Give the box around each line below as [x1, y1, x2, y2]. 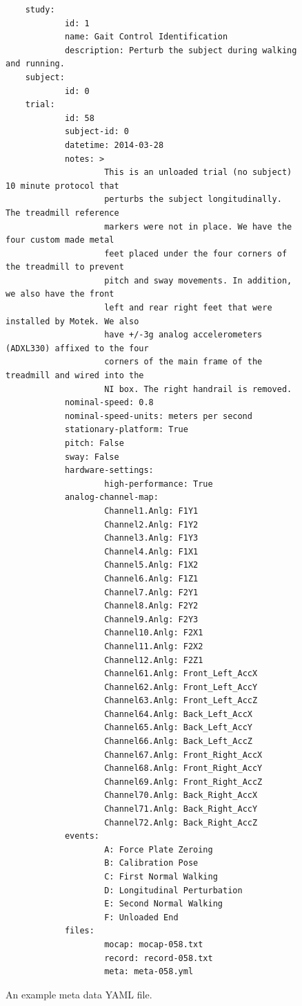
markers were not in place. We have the [104, 221, 292, 232]
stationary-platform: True [64, 425, 188, 435]
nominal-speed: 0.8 [64, 398, 154, 408]
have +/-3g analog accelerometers [104, 330, 263, 340]
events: [64, 831, 100, 841]
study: [25, 5, 55, 15]
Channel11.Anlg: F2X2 [104, 641, 203, 651]
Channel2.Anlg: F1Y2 [104, 519, 199, 530]
